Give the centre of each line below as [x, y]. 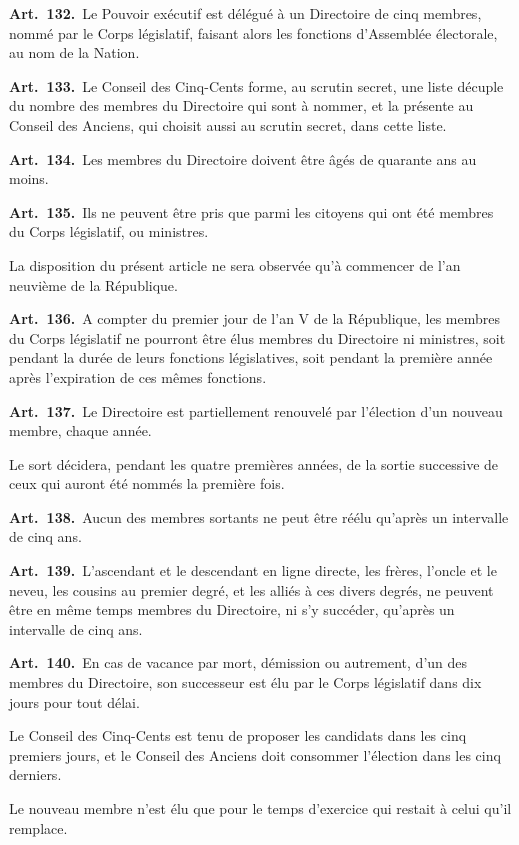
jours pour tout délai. [74, 701]
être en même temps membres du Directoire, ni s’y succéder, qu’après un [232, 609]
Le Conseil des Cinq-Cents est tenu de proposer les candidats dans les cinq [238, 735]
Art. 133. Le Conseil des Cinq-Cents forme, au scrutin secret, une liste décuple [256, 85]
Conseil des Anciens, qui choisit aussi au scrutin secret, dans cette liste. [228, 124]
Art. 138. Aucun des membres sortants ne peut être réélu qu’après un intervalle [259, 516]
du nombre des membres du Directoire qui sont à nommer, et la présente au [241, 105]
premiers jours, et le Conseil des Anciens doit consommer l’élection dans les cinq [255, 754]
